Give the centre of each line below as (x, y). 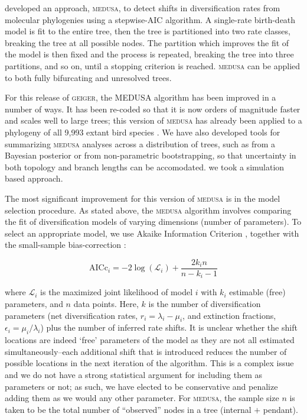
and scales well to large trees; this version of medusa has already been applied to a (153, 120)
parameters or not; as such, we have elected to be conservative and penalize (141, 386)
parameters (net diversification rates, (71, 315)
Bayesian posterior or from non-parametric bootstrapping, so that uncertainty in (151, 155)
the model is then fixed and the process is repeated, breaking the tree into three (149, 54)
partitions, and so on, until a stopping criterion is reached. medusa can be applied (153, 65)
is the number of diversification (205, 303)
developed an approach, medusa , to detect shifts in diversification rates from (143, 8)
